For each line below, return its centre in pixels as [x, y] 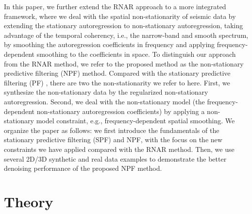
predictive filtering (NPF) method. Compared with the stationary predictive [117, 73]
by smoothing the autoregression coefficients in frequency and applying [109, 44]
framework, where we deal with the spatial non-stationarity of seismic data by [120, 16]
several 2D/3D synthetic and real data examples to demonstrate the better [115, 158]
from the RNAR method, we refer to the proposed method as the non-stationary [124, 63]
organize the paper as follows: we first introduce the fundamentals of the [112, 130]
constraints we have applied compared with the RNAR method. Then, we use [119, 149]
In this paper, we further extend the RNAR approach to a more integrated [115, 6]
